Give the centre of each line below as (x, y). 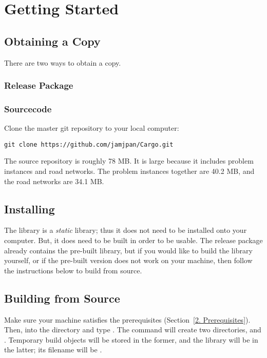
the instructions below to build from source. (73, 270)
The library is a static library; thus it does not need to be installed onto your (126, 230)
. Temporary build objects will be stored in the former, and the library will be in (131, 339)
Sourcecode (28, 108)
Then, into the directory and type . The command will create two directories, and (133, 330)
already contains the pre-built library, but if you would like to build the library (128, 250)
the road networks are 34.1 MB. (54, 181)
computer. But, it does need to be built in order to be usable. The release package (133, 240)
